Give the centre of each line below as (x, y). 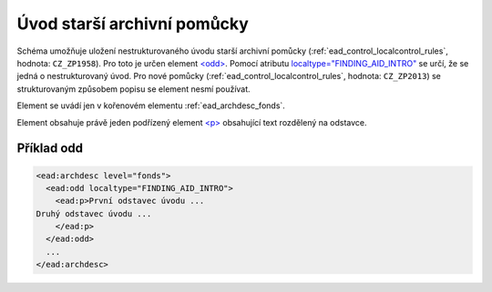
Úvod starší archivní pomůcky (133, 24)
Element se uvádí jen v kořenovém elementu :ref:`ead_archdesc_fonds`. (151, 106)
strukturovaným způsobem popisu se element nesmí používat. (133, 89)
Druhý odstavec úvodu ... (94, 213)
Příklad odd (50, 149)
